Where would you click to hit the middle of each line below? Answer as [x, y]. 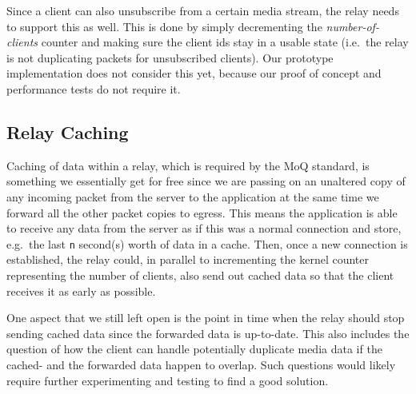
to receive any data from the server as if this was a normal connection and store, [204, 228]
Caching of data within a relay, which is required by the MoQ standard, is [188, 165]
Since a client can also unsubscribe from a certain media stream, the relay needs [203, 10]
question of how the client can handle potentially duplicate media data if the [194, 349]
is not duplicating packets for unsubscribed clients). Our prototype [170, 57]
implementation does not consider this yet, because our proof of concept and [194, 73]
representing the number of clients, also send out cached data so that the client [200, 275]
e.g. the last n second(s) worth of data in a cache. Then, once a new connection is [207, 243]
